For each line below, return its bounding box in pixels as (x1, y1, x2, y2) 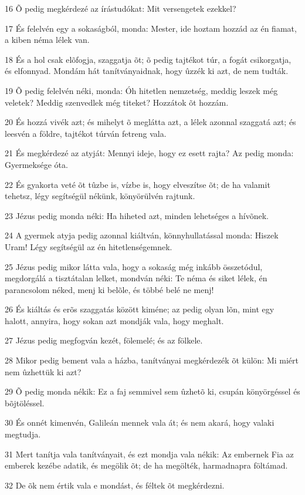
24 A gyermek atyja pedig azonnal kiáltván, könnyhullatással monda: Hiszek (5, 229, 279, 241)
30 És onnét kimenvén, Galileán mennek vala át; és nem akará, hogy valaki (5, 416, 274, 429)
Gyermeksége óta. (5, 158, 68, 170)
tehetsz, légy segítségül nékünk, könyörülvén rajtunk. (5, 190, 195, 202)
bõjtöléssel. (5, 396, 45, 409)
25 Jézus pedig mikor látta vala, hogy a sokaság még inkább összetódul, (5, 260, 263, 272)
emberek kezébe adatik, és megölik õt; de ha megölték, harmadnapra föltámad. (5, 459, 288, 472)
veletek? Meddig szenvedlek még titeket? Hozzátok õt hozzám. (5, 96, 229, 108)
